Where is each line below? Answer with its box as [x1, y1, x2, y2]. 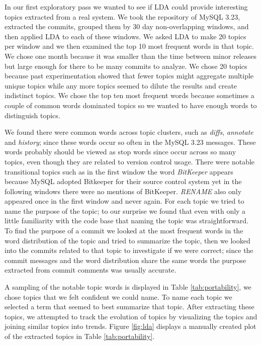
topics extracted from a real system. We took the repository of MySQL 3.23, [5, 11, 240, 22]
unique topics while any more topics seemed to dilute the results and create [5, 80, 237, 91]
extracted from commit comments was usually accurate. [5, 265, 177, 275]
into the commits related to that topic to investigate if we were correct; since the [5, 245, 253, 255]
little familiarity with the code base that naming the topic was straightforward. [5, 215, 248, 226]
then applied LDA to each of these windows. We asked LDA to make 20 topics [5, 31, 246, 41]
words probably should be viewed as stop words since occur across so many [5, 146, 236, 157]
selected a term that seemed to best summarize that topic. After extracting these [5, 301, 254, 312]
